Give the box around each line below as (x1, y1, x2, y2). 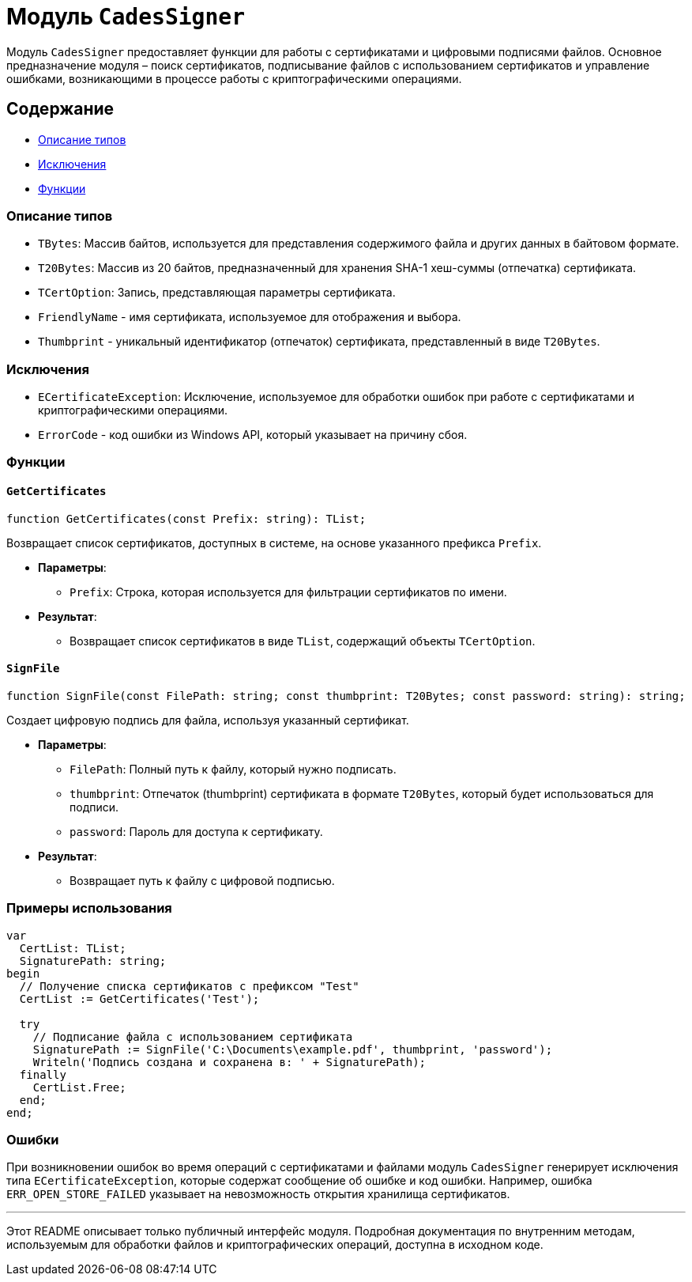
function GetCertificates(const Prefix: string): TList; (6, 512, 367, 525)
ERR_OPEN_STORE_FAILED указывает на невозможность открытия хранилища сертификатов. (6, 1187, 510, 1201)
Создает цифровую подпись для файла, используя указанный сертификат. (6, 713, 409, 727)
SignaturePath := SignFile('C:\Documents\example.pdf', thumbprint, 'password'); (32, 1042, 553, 1056)
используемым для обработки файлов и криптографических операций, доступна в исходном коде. (6, 1238, 543, 1252)
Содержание (6, 99, 115, 119)
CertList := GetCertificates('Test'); (19, 992, 260, 1005)
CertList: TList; (19, 941, 126, 955)
